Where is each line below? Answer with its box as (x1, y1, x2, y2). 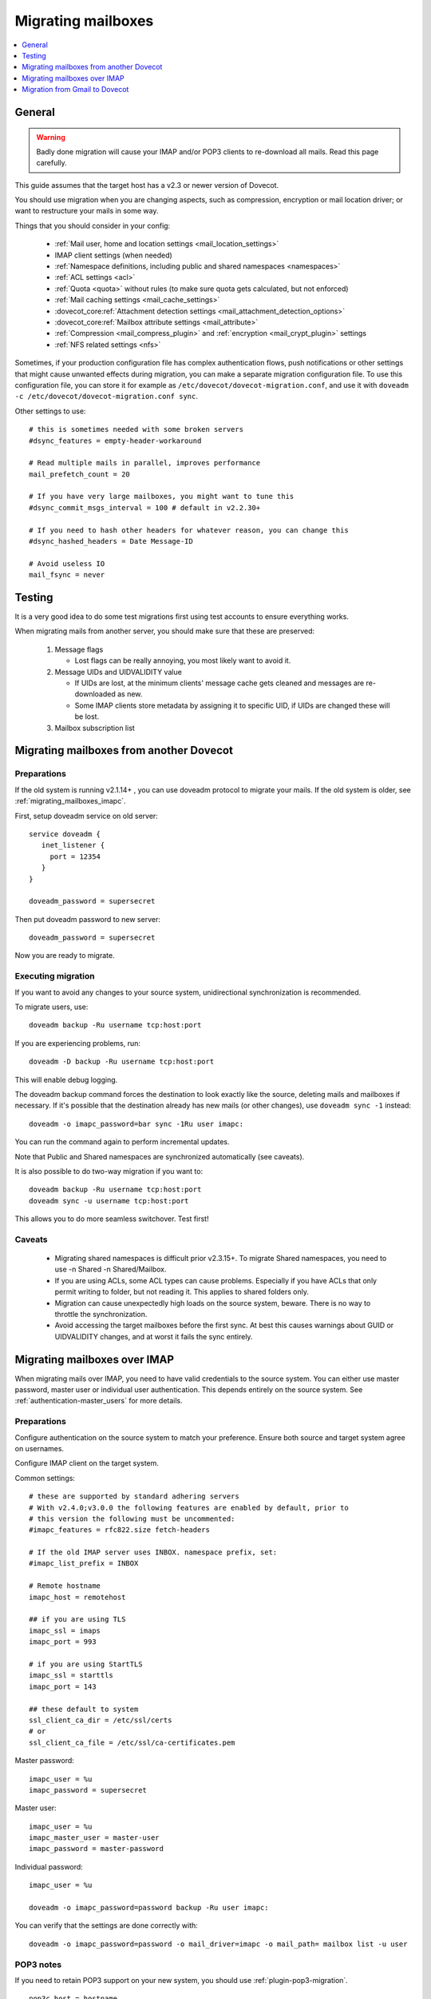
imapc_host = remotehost (29, 1592, 126, 1602)
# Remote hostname (29, 1582, 101, 1590)
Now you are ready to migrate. (14, 951, 115, 960)
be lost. (74, 712, 100, 721)
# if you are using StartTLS (29, 1660, 143, 1669)
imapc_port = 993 (29, 1638, 97, 1646)
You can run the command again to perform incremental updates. (14, 1137, 230, 1147)
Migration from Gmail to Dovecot (22, 85, 129, 94)
